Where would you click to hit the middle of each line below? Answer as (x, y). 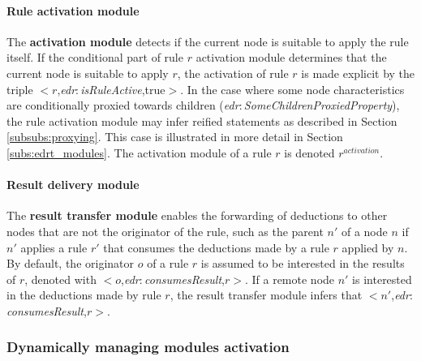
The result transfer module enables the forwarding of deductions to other (197, 215)
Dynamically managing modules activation (148, 347)
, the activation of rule (233, 73)
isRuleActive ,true (123, 89)
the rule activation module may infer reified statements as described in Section (202, 120)
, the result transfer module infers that (266, 295)
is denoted (309, 152)
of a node (364, 231)
